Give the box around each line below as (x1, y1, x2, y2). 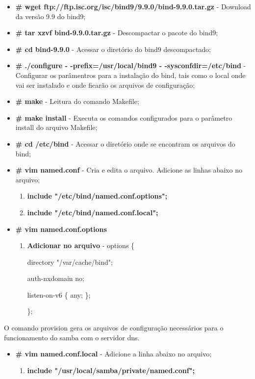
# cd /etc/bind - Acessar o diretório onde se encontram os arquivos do (15, 138, 235, 149)
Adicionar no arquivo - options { (27, 240, 135, 251)
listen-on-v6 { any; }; (27, 289, 91, 300)
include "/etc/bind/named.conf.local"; (27, 207, 158, 217)
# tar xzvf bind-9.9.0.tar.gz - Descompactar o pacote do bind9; (15, 27, 218, 38)
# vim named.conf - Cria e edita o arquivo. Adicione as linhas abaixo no (15, 165, 242, 175)
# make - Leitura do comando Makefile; (15, 96, 139, 106)
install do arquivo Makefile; (15, 122, 98, 132)
